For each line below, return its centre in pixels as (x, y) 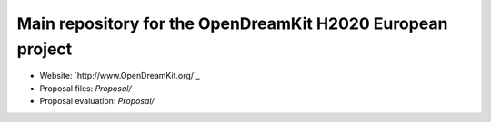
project (45, 49)
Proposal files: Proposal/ (85, 88)
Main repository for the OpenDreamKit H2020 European (232, 23)
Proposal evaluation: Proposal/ (97, 101)
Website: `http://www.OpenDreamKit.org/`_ (120, 76)
